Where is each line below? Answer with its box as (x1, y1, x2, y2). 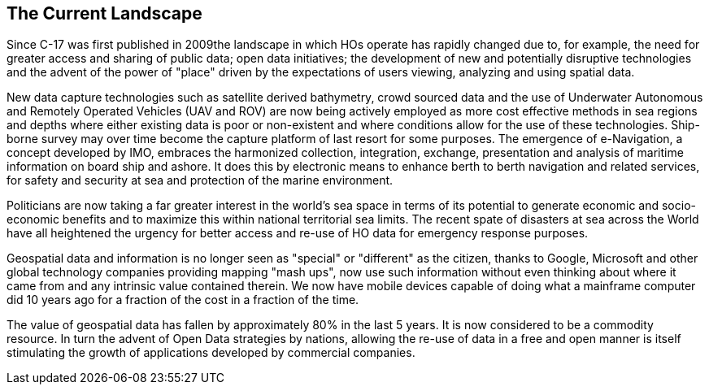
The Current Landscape (7, 3, 202, 24)
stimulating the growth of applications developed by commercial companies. (7, 345, 415, 360)
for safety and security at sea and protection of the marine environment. (7, 173, 394, 188)
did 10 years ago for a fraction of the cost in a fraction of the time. (7, 293, 359, 307)
